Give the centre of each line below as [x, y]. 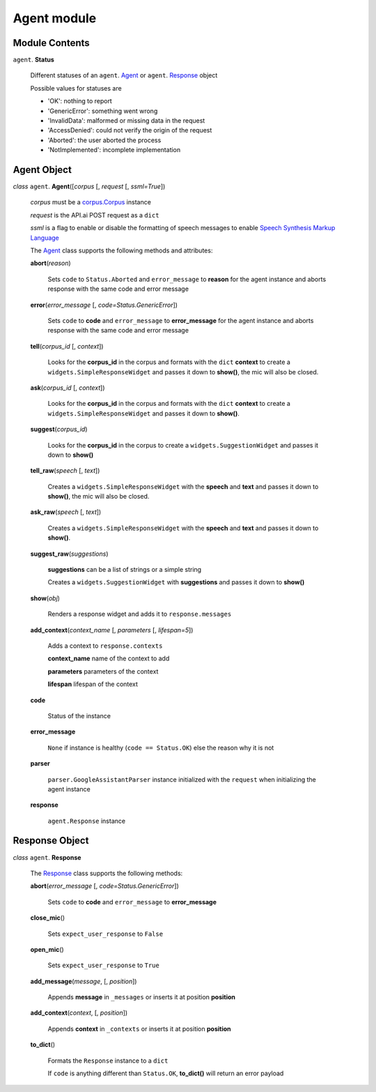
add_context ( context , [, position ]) [79, 1013]
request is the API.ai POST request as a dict [95, 215]
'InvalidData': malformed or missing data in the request [126, 121]
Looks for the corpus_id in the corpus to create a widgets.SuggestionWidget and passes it [183, 445]
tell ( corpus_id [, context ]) [67, 346]
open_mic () [47, 949]
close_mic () [48, 918]
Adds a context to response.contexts [105, 646]
